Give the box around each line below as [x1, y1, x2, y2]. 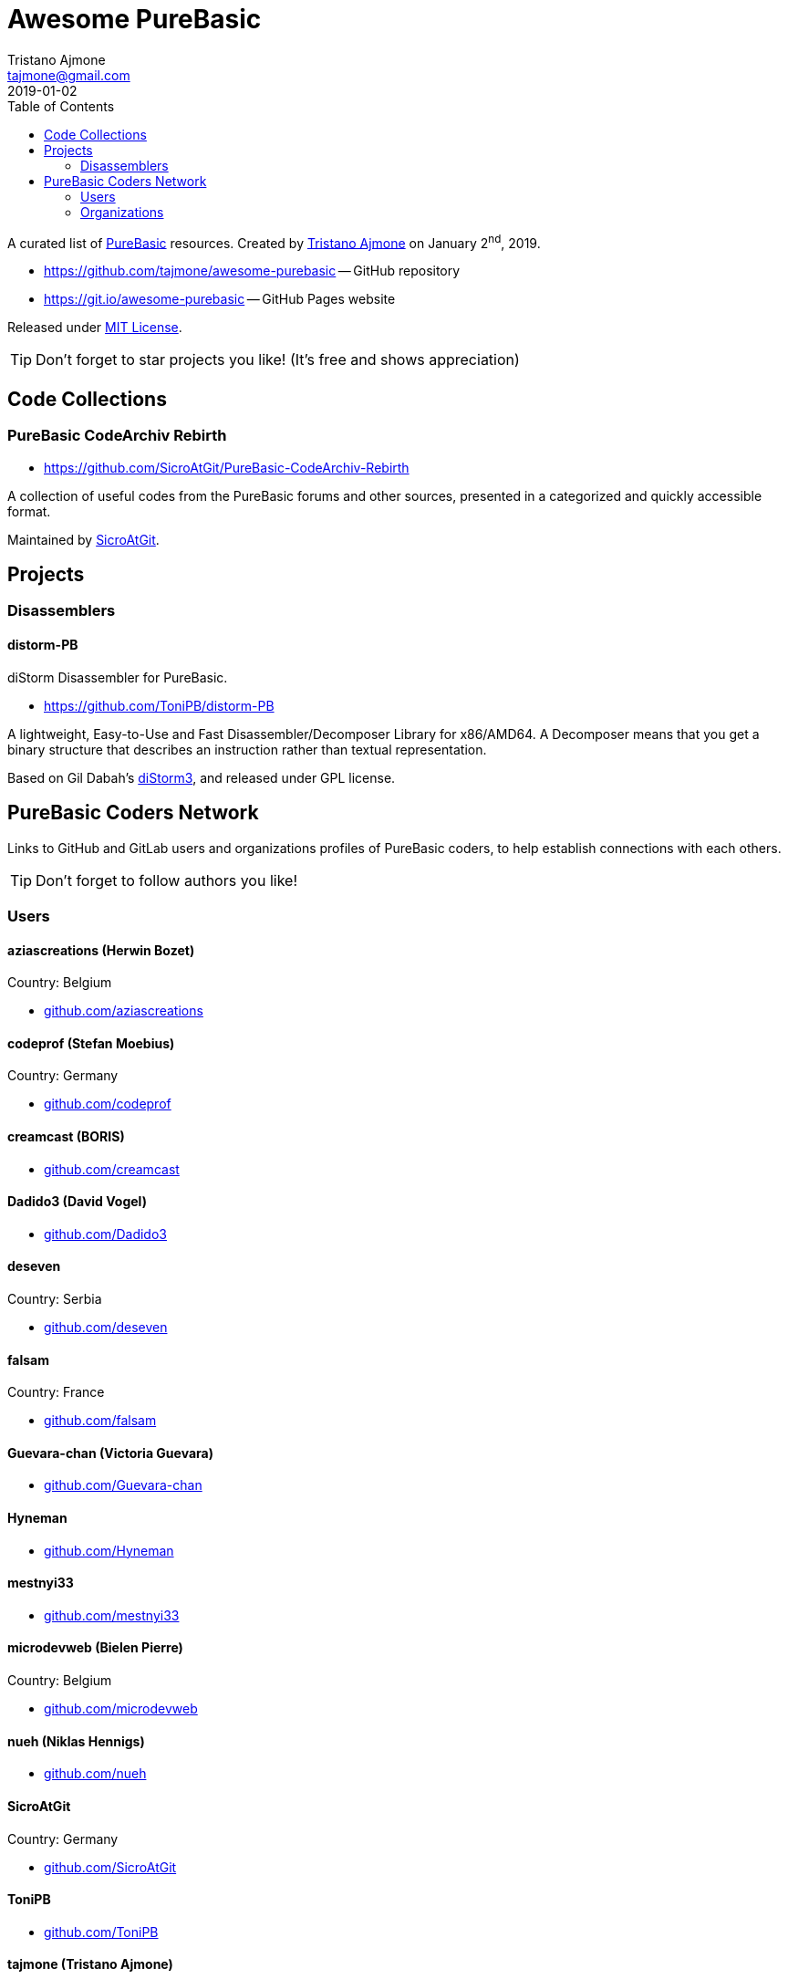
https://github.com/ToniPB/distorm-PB [44, 697, 275, 713]
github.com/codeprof [44, 1096, 171, 1112]
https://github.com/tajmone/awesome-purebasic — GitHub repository [44, 263, 461, 279]
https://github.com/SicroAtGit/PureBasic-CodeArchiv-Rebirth [44, 459, 410, 475]
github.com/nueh [44, 1765, 147, 1782]
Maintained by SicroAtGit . [7, 531, 160, 547]
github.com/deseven [44, 1319, 168, 1335]
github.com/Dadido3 [44, 1225, 167, 1242]
